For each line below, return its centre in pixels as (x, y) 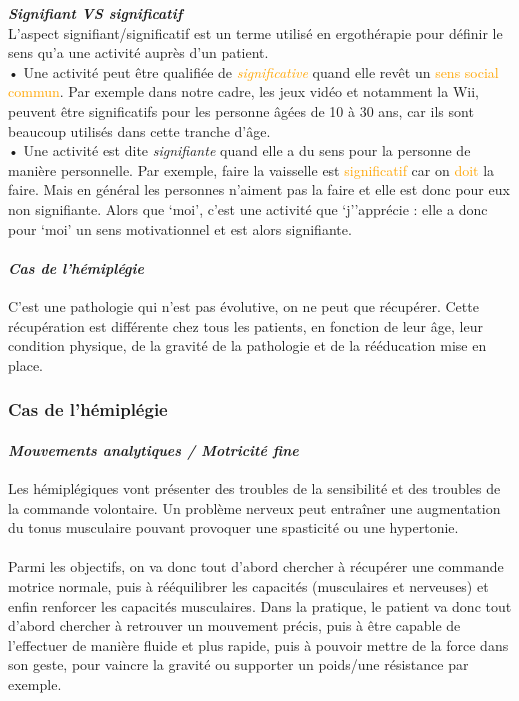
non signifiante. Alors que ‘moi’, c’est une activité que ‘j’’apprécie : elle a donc (248, 208)
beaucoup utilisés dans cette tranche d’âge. (139, 130)
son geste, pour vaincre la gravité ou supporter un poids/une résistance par (238, 664)
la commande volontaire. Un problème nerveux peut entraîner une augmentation (254, 507)
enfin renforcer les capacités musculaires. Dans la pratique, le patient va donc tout (260, 605)
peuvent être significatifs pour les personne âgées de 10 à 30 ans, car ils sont (241, 110)
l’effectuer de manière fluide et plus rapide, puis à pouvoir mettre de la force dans (258, 644)
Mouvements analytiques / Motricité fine (153, 449)
